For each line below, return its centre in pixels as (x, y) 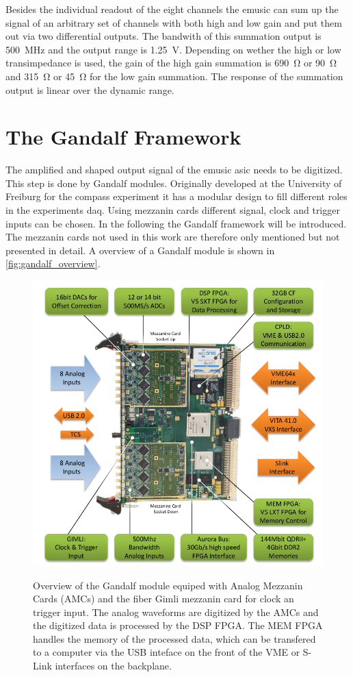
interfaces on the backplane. (113, 666)
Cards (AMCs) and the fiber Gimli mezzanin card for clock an (164, 599)
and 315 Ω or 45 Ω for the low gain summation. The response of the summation (174, 76)
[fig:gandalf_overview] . (53, 263)
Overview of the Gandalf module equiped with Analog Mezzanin (168, 585)
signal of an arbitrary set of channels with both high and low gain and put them (174, 22)
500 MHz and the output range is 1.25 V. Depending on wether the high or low (173, 49)
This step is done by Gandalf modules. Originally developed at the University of (174, 183)
